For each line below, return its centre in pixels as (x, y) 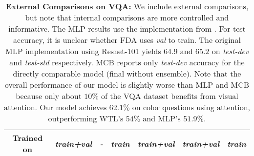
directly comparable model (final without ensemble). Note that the (127, 73)
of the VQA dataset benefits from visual (169, 96)
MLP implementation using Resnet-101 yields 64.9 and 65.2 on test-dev (127, 51)
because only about (49, 96)
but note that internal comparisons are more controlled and (127, 17)
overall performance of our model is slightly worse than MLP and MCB (127, 85)
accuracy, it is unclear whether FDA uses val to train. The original (127, 40)
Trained (28, 138)
